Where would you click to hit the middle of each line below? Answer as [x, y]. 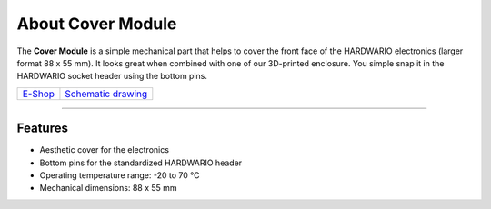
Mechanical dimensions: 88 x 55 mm [108, 188]
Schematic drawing [106, 94]
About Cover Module [97, 24]
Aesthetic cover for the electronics [105, 150]
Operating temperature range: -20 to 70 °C [120, 175]
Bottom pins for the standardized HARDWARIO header [141, 163]
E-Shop [38, 94]
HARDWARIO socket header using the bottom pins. [112, 76]
